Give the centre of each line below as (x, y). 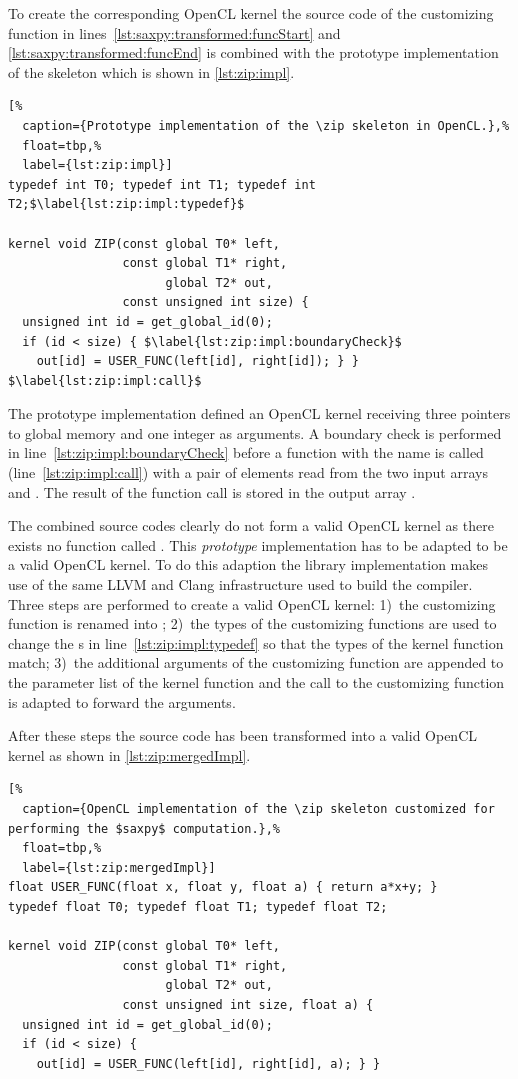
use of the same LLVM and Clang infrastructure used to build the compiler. (240, 584)
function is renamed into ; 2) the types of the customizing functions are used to (252, 623)
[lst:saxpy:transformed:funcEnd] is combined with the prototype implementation (253, 52)
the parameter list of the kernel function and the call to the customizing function (256, 682)
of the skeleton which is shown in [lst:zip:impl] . (151, 71)
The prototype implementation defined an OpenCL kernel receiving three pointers (259, 413)
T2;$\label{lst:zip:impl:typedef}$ (126, 204)
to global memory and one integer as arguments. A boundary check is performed (255, 432)
